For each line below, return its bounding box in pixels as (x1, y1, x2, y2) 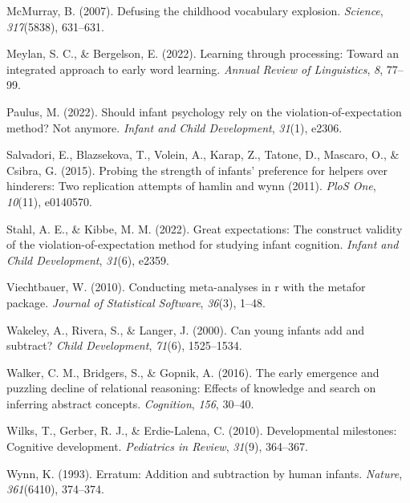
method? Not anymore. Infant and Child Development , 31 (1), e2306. (6, 119, 343, 136)
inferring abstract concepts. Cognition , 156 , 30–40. (6, 395, 254, 412)
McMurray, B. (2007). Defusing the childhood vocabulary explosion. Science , (6, 2, 384, 18)
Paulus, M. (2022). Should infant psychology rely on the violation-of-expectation (6, 103, 402, 120)
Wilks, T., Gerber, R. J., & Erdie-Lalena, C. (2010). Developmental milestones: (6, 422, 397, 439)
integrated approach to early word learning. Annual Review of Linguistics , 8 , (6, 60, 384, 77)
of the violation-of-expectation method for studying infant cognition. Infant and (6, 236, 399, 253)
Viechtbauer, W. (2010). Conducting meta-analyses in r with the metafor (6, 278, 366, 295)
